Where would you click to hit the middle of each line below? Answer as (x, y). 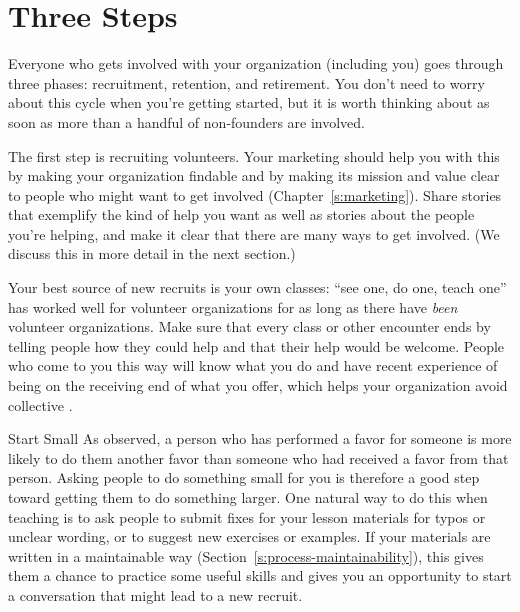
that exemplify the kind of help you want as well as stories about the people (241, 214)
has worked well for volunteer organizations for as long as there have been (233, 306)
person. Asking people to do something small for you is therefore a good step (244, 477)
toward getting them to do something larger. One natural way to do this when (248, 497)
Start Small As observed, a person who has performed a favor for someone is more (260, 438)
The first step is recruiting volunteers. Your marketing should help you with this (254, 155)
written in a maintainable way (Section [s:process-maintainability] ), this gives (246, 555)
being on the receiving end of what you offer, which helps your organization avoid (258, 385)
